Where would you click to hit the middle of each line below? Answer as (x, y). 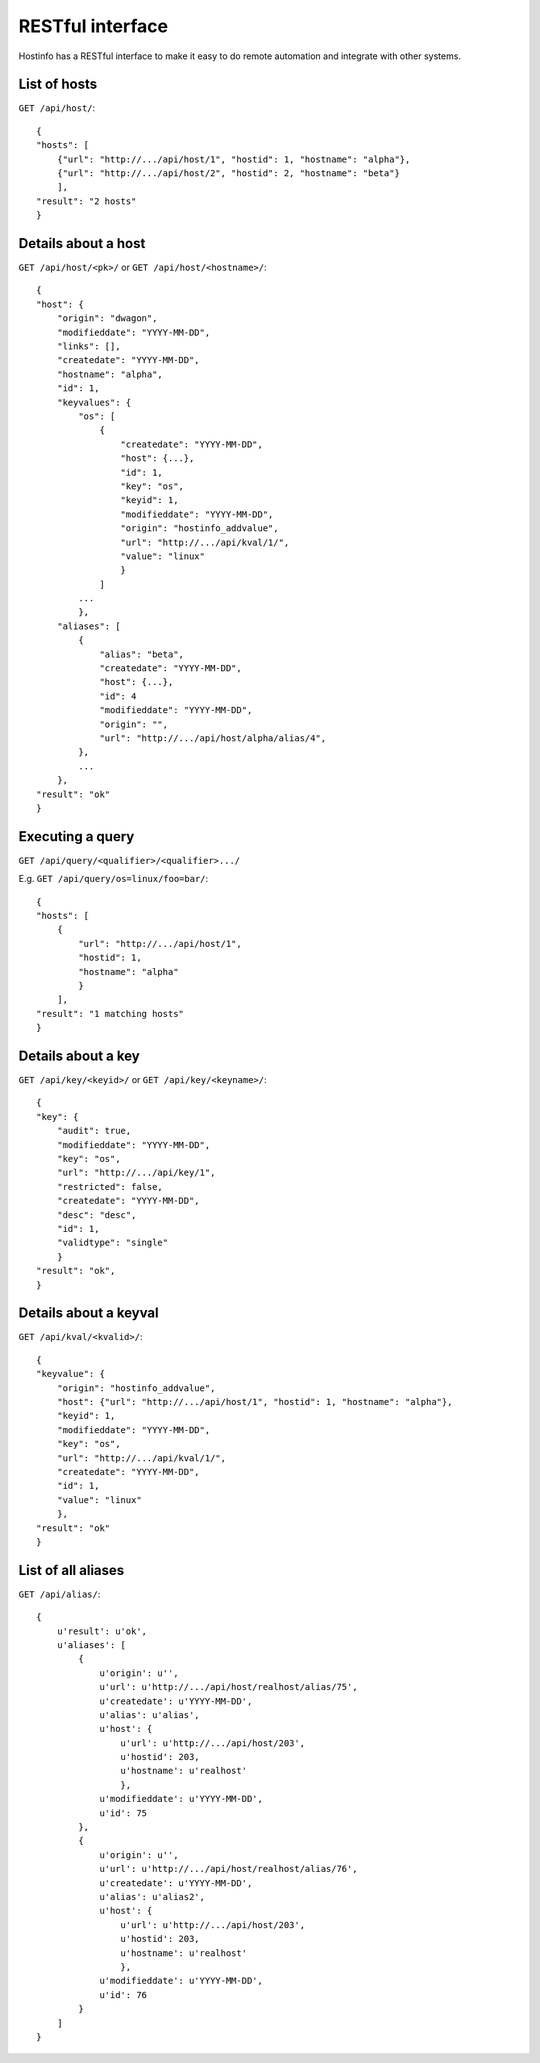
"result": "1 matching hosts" (110, 1013)
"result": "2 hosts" (86, 201)
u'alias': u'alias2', (152, 1896)
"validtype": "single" (112, 1243)
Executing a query (76, 836)
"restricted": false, (110, 1186)
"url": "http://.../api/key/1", (136, 1173)
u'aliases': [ (91, 1644)
